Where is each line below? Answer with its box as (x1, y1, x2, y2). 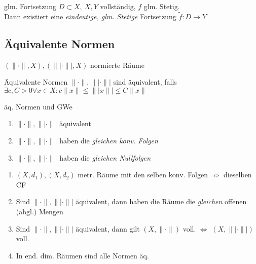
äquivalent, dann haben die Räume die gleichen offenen (76, 196, 247, 207)
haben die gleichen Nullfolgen (59, 152, 151, 163)
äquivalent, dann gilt (76, 223, 140, 234)
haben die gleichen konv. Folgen (59, 135, 158, 145)
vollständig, (100, 1, 136, 11)
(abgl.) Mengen (16, 206, 63, 216)
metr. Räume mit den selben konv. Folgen (78, 169, 208, 180)
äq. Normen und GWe (4, 101, 72, 111)
